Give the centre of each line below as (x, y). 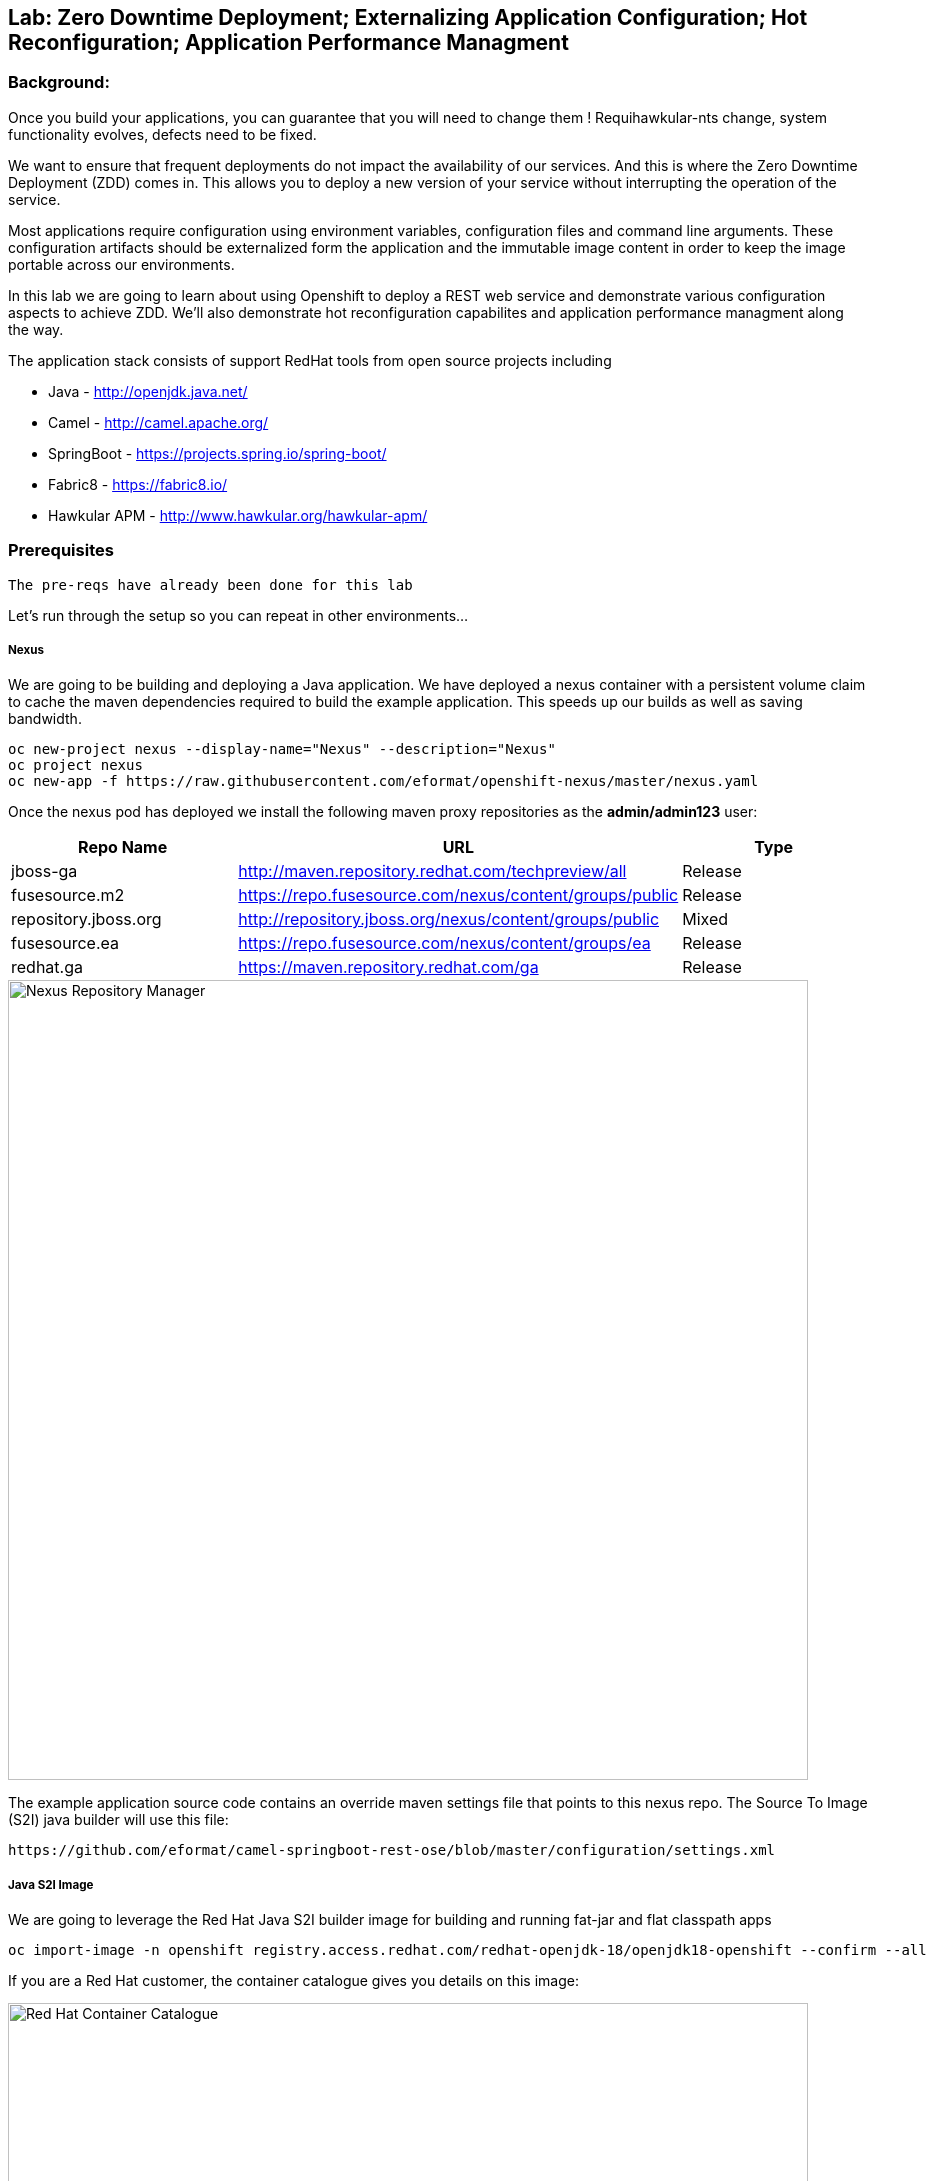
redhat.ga (47, 967)
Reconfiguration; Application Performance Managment (288, 42)
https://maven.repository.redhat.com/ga (388, 967)
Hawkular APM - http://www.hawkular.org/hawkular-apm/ (238, 515)
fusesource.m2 (68, 895)
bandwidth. (45, 719)
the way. (36, 329)
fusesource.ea (65, 943)
